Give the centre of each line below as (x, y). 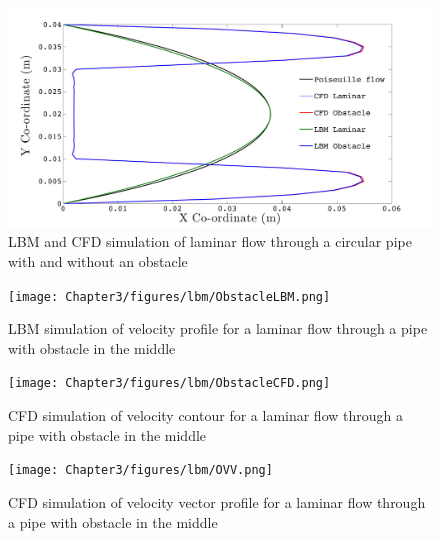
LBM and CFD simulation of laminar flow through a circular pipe (210, 241)
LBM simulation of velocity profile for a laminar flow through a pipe (218, 328)
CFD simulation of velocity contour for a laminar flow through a (205, 415)
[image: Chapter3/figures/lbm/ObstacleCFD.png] (169, 383)
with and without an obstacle (98, 261)
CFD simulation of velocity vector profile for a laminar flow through (217, 501)
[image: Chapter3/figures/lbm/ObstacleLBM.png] (169, 296)
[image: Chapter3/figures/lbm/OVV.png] (140, 470)
